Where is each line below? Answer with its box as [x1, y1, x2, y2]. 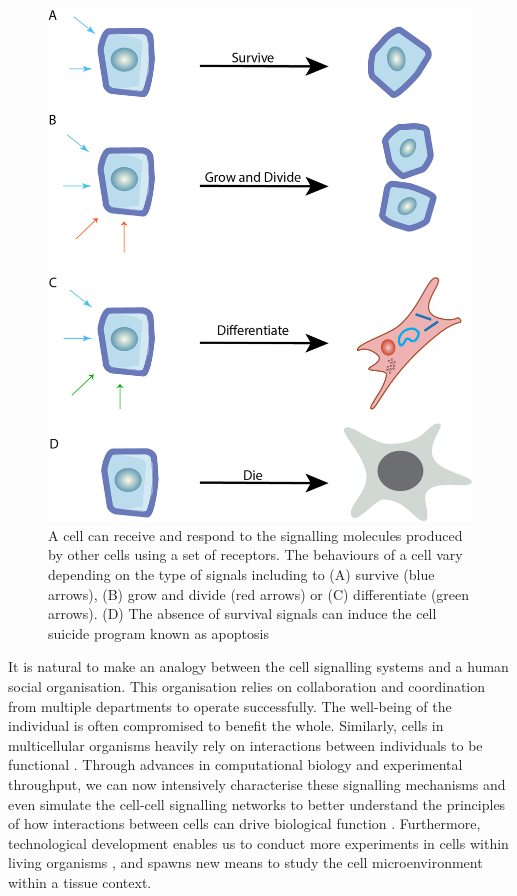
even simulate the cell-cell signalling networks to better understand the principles [8, 793, 506, 814]
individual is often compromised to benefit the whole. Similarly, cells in [8, 715, 444, 736]
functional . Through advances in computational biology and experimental [8, 754, 463, 775]
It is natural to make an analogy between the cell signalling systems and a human [8, 656, 509, 677]
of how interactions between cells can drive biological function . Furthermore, [8, 813, 481, 834]
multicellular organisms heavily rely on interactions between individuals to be [8, 734, 483, 755]
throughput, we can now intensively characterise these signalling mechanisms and [8, 773, 506, 794]
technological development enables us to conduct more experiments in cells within [8, 832, 509, 853]
